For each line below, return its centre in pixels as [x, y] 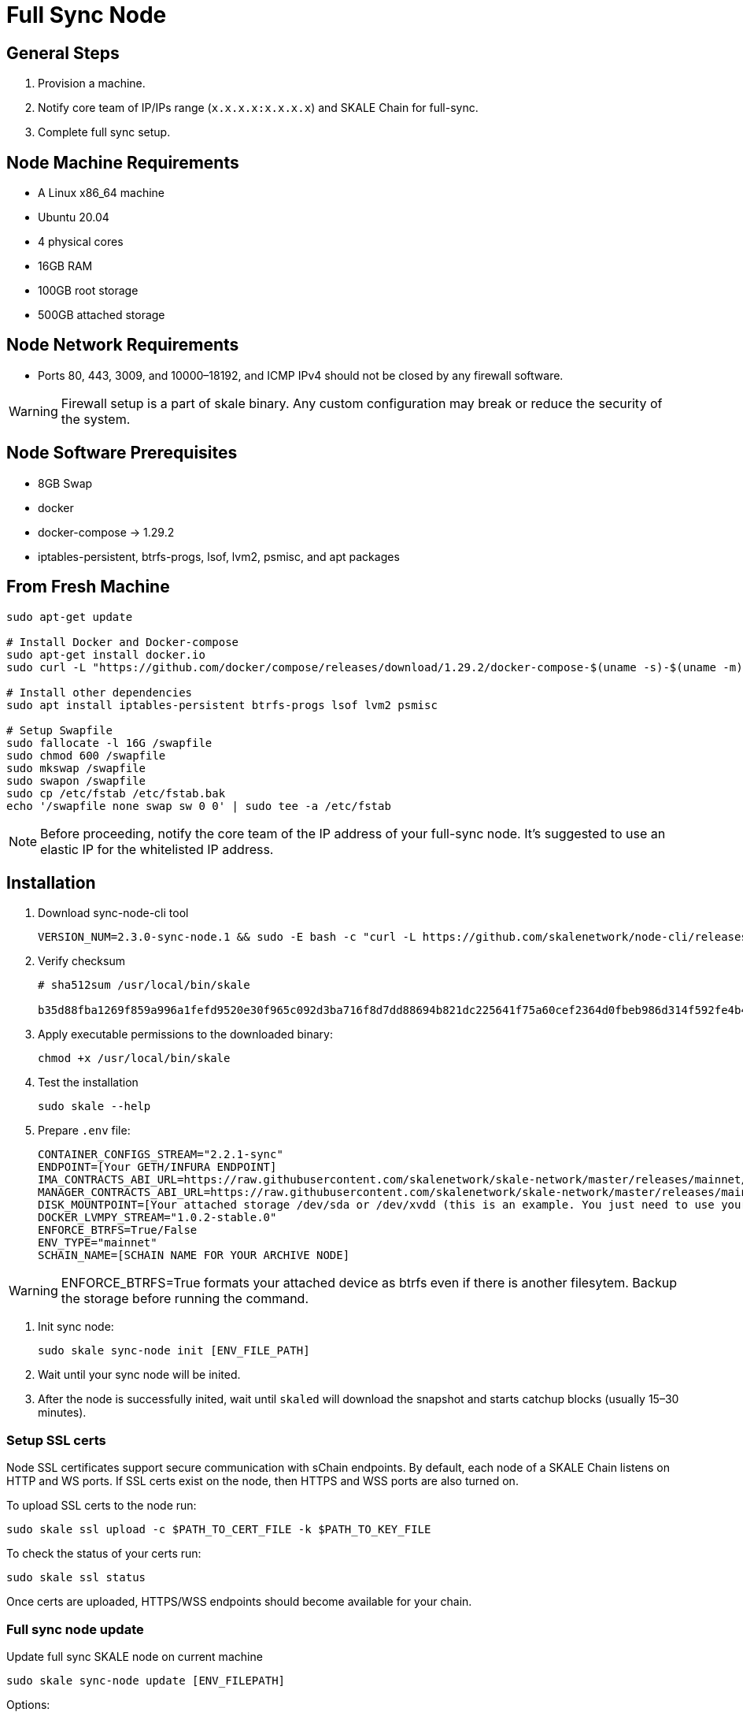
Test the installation [88, 1083]
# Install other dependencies [100, 692]
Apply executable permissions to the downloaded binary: [185, 1034]
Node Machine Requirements [123, 162]
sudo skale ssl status [76, 1578]
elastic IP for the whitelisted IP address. [157, 849]
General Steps [63, 53]
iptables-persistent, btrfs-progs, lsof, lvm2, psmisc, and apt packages [219, 556]
